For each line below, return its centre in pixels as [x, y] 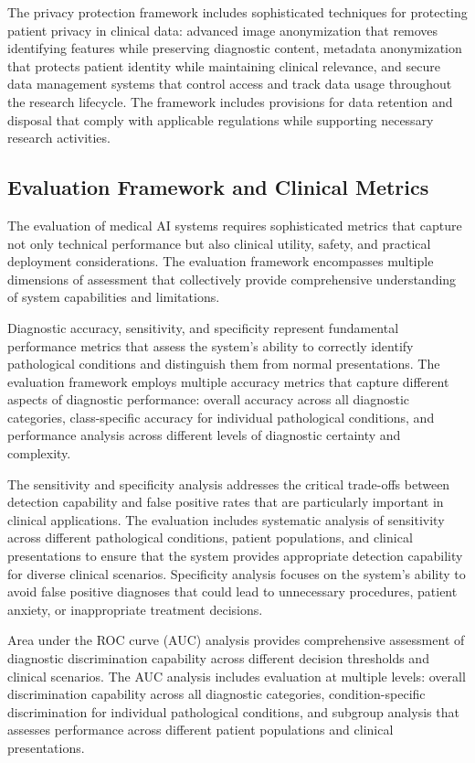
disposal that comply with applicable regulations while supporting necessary [221, 119]
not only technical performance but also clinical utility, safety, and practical [219, 243]
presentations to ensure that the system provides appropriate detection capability [235, 556]
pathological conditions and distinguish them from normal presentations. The [224, 364]
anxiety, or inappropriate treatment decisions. [135, 609]
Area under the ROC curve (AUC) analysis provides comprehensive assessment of [236, 640]
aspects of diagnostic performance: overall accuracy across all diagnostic [209, 399]
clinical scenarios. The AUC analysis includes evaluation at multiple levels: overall [237, 676]
